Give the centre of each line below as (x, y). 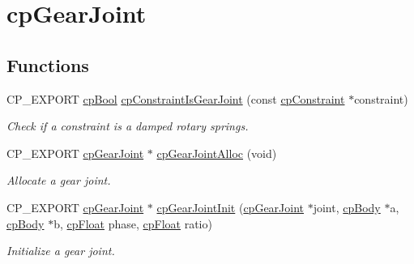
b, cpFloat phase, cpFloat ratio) (133, 223)
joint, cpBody (347, 207)
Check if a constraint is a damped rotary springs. (128, 126)
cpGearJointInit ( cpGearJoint (230, 207)
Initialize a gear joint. (61, 251)
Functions (48, 64)
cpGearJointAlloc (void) (217, 153)
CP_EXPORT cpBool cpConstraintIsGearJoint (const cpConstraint (176, 98)
